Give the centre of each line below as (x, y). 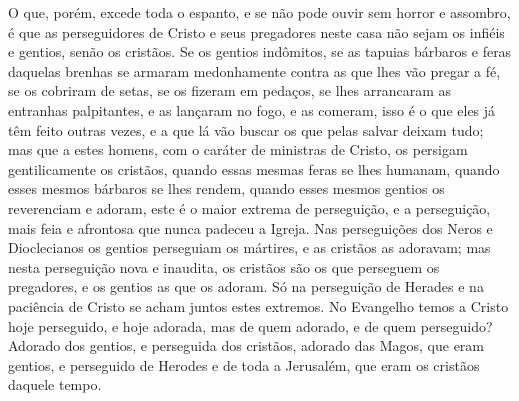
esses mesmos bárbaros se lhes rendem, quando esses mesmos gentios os (226, 188)
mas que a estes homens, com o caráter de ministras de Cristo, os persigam (238, 149)
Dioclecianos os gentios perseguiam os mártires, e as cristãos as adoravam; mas (249, 247)
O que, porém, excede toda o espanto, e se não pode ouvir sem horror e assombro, (259, 12)
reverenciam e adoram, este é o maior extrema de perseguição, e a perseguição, (249, 207)
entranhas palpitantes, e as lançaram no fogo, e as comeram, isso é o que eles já (252, 109)
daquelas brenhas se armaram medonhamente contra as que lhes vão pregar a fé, (254, 70)
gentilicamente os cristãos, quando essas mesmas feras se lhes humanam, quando (254, 168)
